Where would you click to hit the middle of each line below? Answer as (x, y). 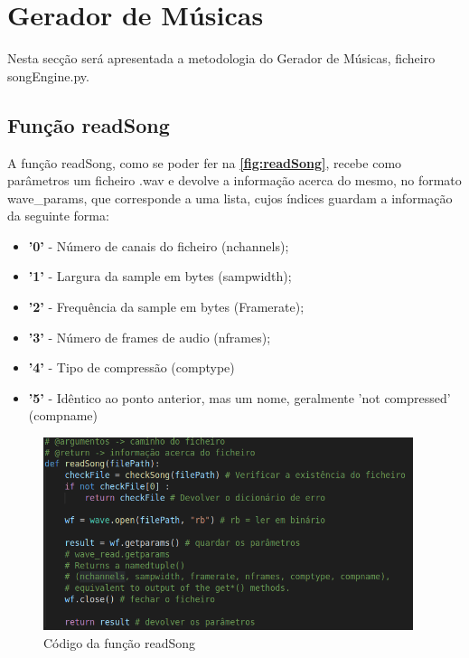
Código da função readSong (120, 642)
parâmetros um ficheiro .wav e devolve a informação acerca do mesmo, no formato (234, 180)
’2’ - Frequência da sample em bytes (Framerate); (166, 307)
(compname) (63, 415)
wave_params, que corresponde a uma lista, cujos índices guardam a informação (230, 197)
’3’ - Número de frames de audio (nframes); (150, 337)
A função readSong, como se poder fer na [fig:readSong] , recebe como (205, 162)
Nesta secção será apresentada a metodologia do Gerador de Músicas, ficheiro (221, 58)
